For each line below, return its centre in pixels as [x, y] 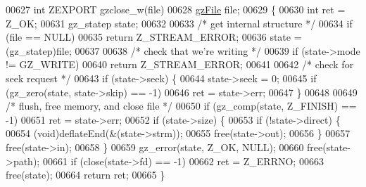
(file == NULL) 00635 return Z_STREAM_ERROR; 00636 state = [154, 37]
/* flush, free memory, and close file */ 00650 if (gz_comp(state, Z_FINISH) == [181, 106]
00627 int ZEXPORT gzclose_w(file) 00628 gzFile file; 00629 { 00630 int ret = [176, 9]
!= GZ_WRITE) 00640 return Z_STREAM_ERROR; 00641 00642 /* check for [180, 64]
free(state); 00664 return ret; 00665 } [86, 175]
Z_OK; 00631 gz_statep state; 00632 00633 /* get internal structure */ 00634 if [179, 23]
